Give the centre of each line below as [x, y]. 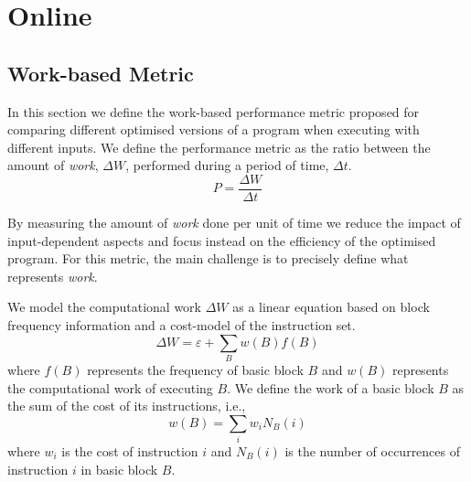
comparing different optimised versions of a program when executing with [214, 129]
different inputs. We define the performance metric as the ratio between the [219, 147]
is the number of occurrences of [373, 451]
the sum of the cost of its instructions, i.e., [127, 406]
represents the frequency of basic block [195, 369]
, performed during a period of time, [227, 165]
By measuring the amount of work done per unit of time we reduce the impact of [234, 223]
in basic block [119, 469]
